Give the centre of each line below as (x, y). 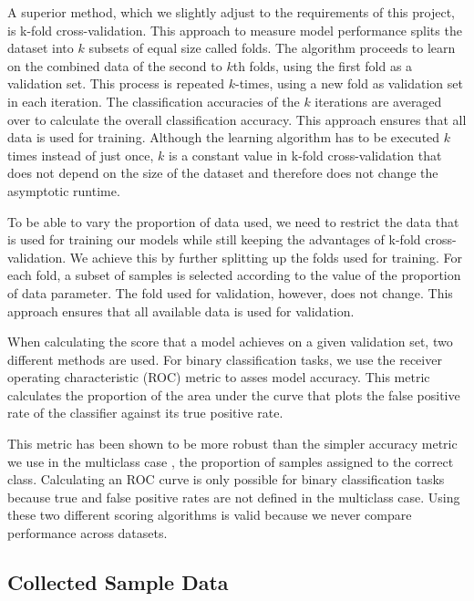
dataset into (41, 48)
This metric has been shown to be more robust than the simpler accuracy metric (232, 444)
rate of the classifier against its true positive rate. (145, 413)
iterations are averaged (378, 101)
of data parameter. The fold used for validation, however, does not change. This (230, 292)
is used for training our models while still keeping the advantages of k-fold (214, 239)
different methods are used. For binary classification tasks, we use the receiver (225, 359)
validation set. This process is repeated (116, 83)
